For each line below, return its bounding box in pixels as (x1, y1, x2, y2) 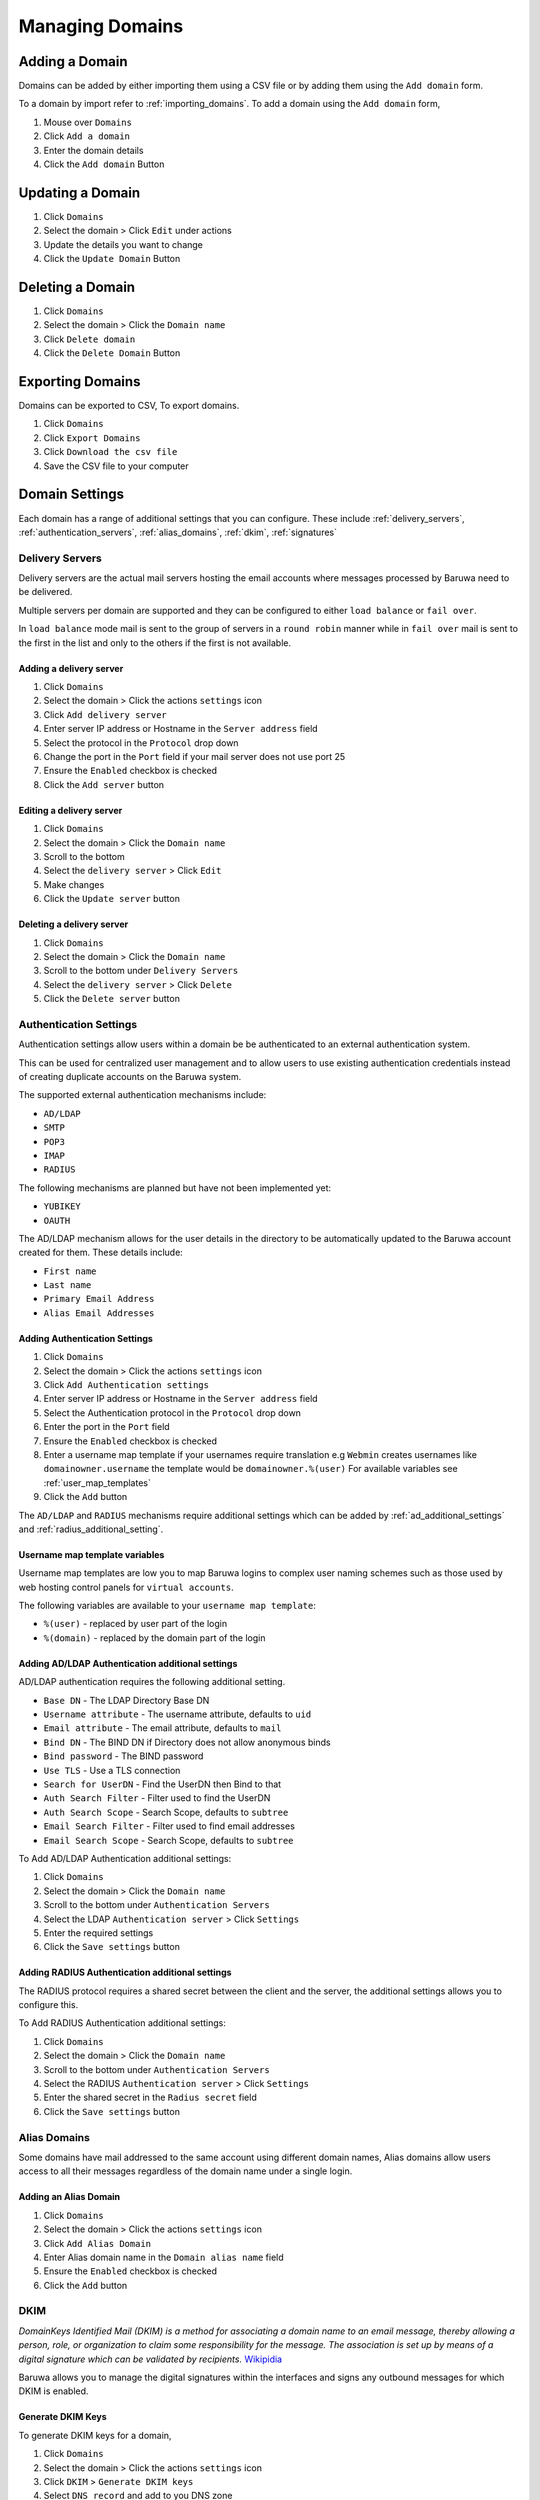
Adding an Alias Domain (18, 2191, 121, 2203)
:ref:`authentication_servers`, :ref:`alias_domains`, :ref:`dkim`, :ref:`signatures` (18, 526, 338, 538)
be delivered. (18, 586, 73, 598)
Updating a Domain (18, 184, 141, 201)
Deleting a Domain (18, 278, 135, 295)
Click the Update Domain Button (43, 253, 181, 265)
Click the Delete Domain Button (43, 347, 181, 359)
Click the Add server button (43, 778, 165, 790)
